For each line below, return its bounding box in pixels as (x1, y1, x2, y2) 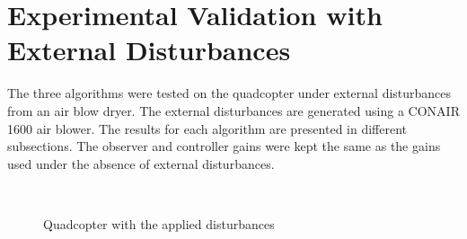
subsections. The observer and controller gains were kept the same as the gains (7, 137, 441, 155)
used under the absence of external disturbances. (7, 154, 275, 173)
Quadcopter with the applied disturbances (43, 214, 275, 233)
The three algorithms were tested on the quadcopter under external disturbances (7, 84, 452, 102)
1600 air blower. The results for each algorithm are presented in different (7, 119, 408, 137)
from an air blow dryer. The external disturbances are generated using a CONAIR (7, 101, 460, 119)
